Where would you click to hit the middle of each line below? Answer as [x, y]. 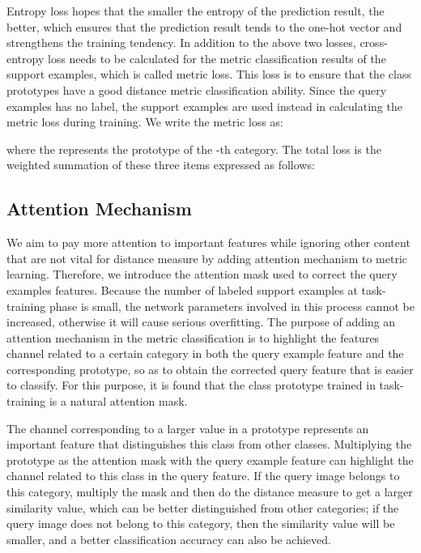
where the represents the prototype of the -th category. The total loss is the [194, 149]
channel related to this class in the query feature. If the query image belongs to [203, 476]
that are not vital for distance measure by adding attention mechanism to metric [207, 258]
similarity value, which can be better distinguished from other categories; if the [203, 507]
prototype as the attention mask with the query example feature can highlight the [210, 459]
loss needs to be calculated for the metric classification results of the [217, 58]
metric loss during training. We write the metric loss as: [145, 122]
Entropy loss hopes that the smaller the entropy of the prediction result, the [196, 11]
